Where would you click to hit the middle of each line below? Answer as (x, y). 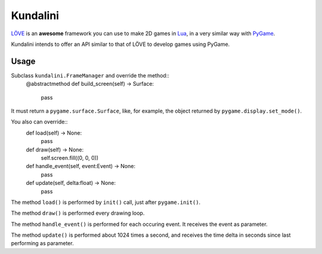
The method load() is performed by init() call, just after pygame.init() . (106, 202)
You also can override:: (39, 122)
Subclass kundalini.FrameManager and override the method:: (90, 75)
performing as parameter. (42, 243)
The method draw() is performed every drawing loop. (78, 213)
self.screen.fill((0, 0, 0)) (69, 157)
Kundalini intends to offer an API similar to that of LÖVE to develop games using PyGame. (120, 44)
